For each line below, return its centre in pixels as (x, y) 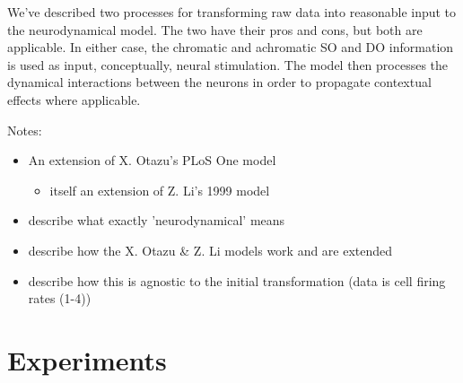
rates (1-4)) (60, 298)
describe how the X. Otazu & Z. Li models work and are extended (210, 250)
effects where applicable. (74, 99)
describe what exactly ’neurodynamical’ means (157, 220)
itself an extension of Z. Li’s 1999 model (160, 190)
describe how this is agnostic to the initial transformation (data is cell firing (237, 280)
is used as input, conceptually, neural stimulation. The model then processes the (228, 64)
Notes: (25, 130)
